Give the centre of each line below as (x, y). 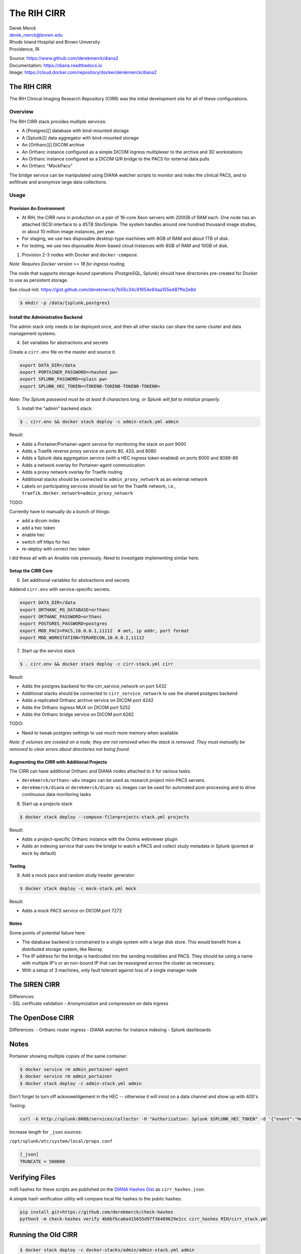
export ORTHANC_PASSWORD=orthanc (61, 616)
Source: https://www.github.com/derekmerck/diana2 (64, 58)
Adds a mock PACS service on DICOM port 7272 (72, 911)
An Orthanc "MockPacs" (47, 166)
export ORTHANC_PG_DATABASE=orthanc (65, 610)
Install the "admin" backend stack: (57, 408)
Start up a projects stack (47, 804)
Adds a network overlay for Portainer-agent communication (83, 465)
